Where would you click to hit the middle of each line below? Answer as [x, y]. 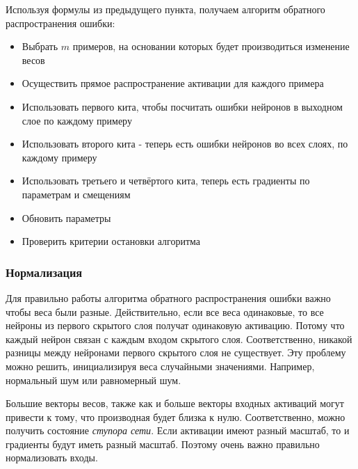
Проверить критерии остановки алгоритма [111, 241]
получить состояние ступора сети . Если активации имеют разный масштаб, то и [178, 430]
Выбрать [40, 46]
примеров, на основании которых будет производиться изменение [211, 46]
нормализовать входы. [52, 458]
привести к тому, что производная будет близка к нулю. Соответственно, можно [176, 416]
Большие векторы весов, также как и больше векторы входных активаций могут [175, 403]
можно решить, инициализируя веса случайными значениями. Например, [160, 366]
